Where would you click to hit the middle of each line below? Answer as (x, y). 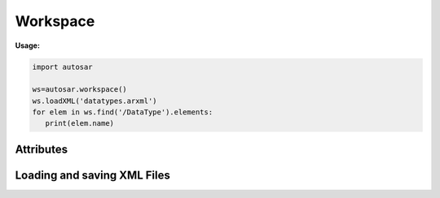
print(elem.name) (79, 123)
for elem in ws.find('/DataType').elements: (123, 112)
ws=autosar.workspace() (80, 90)
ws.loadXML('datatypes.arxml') (95, 101)
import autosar (62, 67)
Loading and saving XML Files (92, 175)
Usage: (28, 45)
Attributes (42, 149)
